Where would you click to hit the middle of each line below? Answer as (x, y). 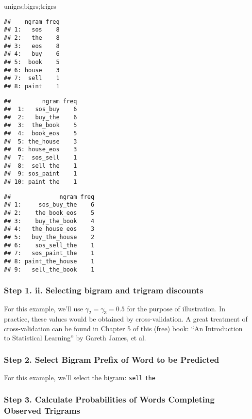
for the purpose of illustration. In (176, 308)
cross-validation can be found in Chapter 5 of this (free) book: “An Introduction (123, 328)
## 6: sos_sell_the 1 (49, 245)
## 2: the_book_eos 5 (49, 213)
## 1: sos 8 (32, 30)
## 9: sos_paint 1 (41, 174)
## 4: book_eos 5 (41, 134)
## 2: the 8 (32, 38)
